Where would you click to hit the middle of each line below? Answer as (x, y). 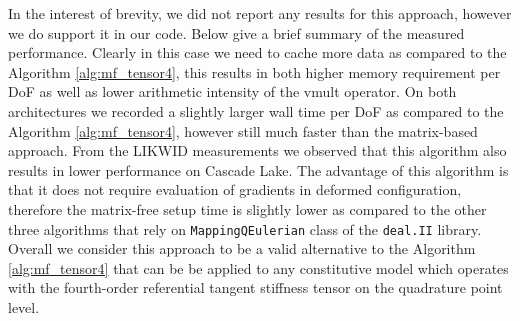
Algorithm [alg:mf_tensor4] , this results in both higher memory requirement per (254, 71)
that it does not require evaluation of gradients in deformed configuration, (235, 189)
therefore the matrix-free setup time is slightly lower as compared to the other (247, 208)
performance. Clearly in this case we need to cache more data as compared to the (257, 52)
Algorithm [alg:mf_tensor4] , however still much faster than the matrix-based (243, 130)
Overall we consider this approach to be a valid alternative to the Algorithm (242, 248)
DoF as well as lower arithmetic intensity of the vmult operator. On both (232, 91)
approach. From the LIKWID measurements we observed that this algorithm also (257, 150)
